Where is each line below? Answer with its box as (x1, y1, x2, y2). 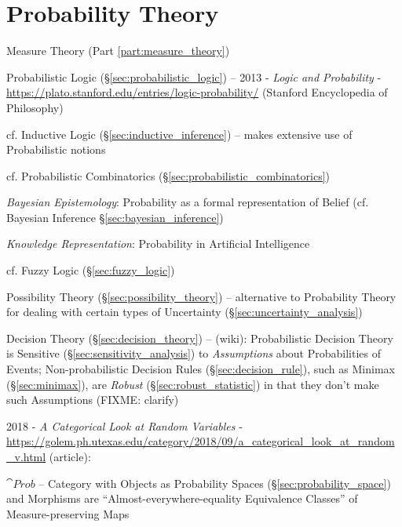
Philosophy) (6, 99, 64, 115)
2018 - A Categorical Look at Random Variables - (6, 417, 243, 434)
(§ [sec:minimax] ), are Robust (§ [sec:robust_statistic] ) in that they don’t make (6, 376, 379, 392)
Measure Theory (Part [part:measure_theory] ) (6, 42, 230, 59)
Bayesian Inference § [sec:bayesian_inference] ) (6, 209, 224, 225)
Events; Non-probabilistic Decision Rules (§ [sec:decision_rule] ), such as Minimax (6, 361, 395, 377)
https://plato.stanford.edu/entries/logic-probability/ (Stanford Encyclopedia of (6, 84, 388, 100)
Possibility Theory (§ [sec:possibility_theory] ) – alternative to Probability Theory (6, 288, 397, 304)
